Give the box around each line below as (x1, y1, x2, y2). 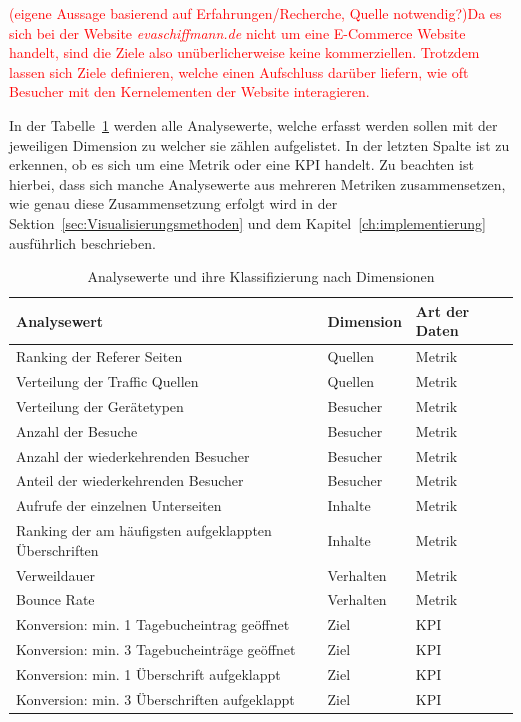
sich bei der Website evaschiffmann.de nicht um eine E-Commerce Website (9, 22, 466, 43)
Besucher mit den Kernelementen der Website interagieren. (9, 81, 370, 102)
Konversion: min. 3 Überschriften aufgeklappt (16, 688, 295, 709)
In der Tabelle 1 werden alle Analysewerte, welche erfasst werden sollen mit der (9, 114, 498, 135)
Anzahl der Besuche (16, 420, 138, 441)
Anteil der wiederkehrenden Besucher (16, 470, 244, 491)
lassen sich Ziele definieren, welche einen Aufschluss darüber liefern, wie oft (9, 61, 469, 82)
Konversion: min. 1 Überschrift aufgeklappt (16, 663, 281, 684)
